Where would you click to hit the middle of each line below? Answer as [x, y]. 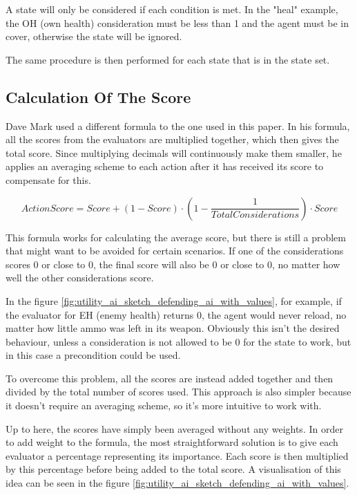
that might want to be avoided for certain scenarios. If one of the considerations [175, 251]
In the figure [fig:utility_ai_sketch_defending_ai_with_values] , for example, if [174, 300]
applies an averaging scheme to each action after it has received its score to [165, 166]
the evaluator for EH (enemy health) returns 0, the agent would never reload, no [176, 314]
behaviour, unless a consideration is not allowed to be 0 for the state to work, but [178, 341]
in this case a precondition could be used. [93, 355]
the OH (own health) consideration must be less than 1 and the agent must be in [177, 22]
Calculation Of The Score [98, 96]
